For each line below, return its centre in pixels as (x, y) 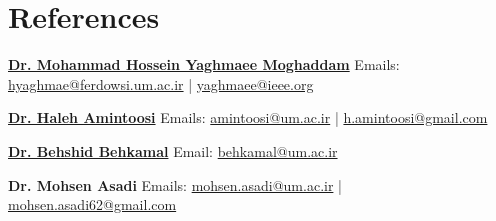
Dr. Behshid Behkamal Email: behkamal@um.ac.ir (173, 150)
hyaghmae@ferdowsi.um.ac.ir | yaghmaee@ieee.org (161, 83)
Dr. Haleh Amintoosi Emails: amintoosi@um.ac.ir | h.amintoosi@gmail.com (248, 117)
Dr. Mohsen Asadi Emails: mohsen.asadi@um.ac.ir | (175, 184)
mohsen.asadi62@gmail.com (92, 204)
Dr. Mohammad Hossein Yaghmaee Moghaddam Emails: (204, 64)
